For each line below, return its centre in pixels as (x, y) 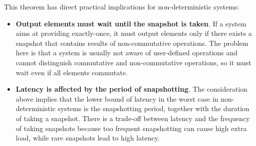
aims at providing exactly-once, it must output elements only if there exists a (134, 33)
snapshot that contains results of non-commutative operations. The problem (132, 43)
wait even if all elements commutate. (72, 72)
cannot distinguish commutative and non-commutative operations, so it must (133, 62)
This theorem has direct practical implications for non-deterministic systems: (122, 6)
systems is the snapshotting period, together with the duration (153, 108)
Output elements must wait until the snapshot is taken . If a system (131, 23)
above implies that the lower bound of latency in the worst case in (117, 98)
